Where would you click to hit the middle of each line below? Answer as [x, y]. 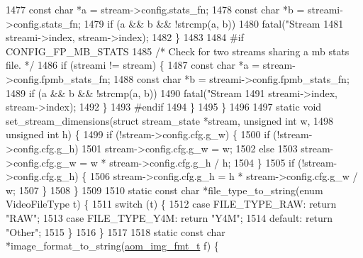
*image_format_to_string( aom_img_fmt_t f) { [112, 246]
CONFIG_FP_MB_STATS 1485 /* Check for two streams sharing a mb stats [178, 51]
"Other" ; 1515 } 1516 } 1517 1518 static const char [116, 231]
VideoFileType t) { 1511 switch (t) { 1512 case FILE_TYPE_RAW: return [171, 204]
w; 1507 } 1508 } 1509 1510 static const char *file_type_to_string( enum [164, 190]
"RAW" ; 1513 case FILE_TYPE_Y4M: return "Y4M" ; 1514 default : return [169, 217]
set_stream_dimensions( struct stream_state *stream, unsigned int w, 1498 [170, 120]
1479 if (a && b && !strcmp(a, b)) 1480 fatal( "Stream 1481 [214, 23]
